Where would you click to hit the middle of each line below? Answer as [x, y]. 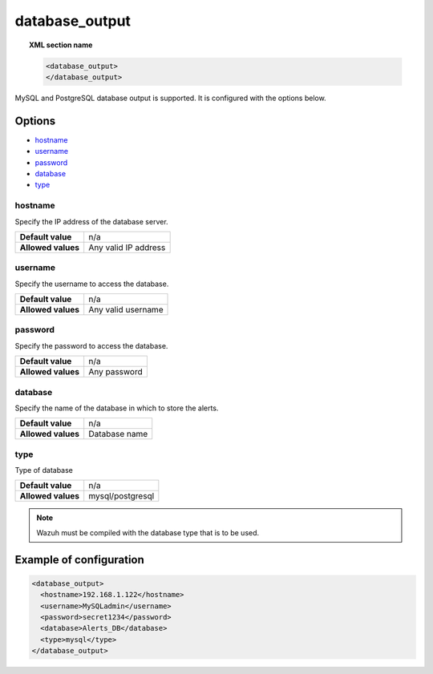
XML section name [61, 45]
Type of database [44, 470]
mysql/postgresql [121, 496]
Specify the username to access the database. [92, 284]
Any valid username [126, 310]
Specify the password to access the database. [91, 345]
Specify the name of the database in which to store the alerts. [117, 408]
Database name [118, 434]
